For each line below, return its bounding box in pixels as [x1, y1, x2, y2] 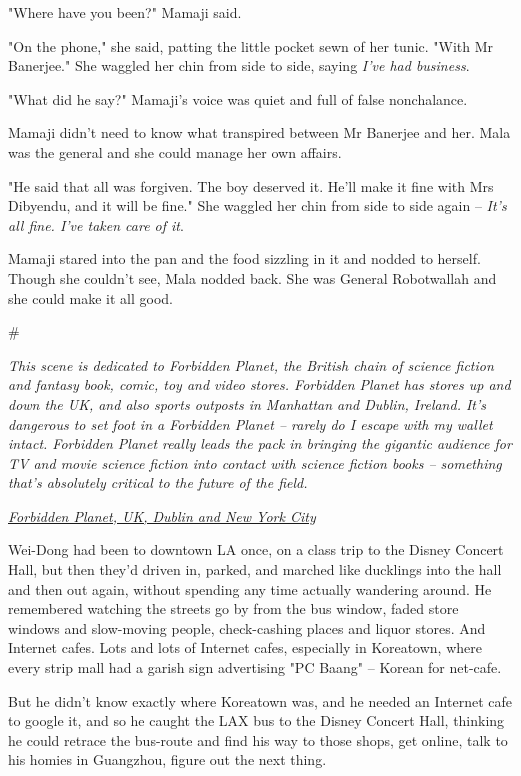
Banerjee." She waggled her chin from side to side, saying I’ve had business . [8, 55, 470, 76]
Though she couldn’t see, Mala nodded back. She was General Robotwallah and [8, 267, 497, 288]
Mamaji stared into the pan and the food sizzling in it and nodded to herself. [8, 248, 481, 269]
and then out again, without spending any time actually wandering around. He [8, 578, 492, 599]
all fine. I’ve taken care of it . [8, 214, 184, 235]
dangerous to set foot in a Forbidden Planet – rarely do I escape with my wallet [8, 413, 493, 434]
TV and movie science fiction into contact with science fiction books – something [8, 452, 502, 473]
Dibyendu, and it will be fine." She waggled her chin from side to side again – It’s [8, 195, 507, 216]
